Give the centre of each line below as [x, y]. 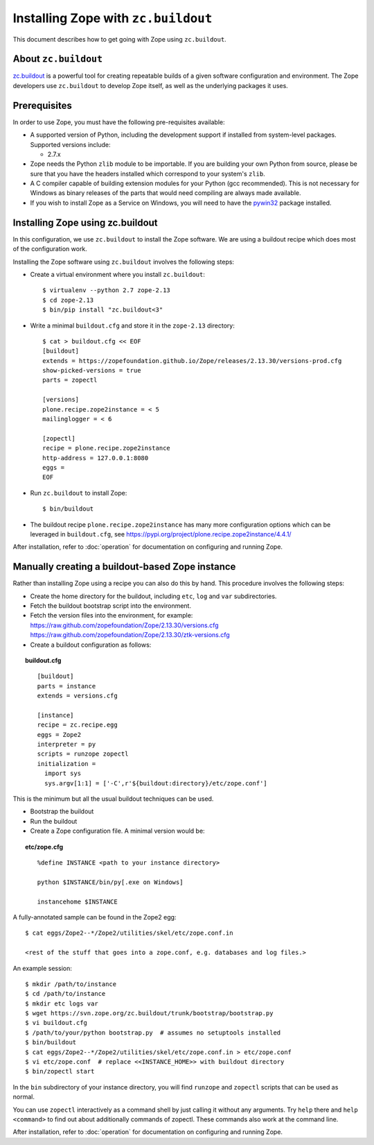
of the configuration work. [50, 249]
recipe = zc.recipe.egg [77, 725]
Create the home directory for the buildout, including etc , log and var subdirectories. [153, 596]
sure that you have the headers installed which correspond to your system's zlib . [148, 173]
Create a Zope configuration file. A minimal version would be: [117, 831]
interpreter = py [66, 745]
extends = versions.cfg [77, 696]
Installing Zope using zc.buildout [86, 222]
